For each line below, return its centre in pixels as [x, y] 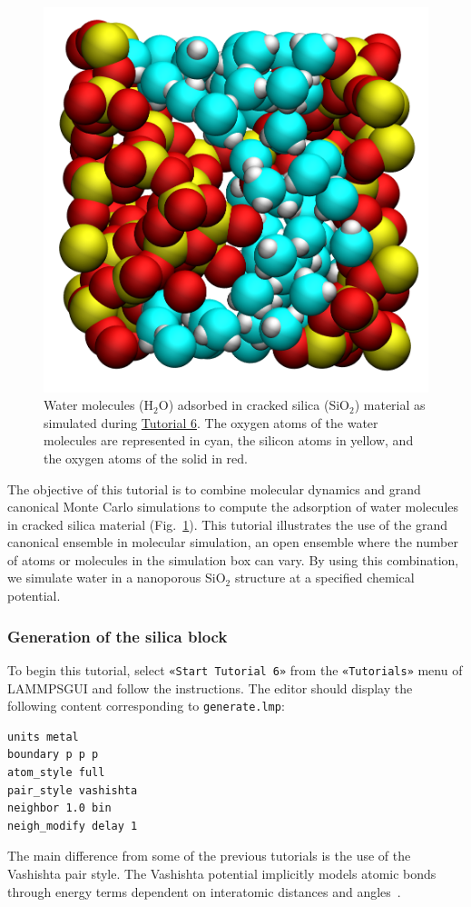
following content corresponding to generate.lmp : [146, 706]
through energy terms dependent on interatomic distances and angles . [204, 891]
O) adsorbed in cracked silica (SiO [254, 405]
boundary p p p [53, 755]
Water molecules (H [99, 405]
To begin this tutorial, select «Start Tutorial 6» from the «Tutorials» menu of [235, 669]
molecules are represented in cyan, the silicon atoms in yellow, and [229, 440]
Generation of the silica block [118, 636]
